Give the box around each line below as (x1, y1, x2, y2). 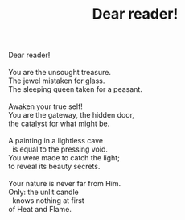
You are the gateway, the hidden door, (8, 110, 135, 120)
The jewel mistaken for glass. (8, 76, 105, 85)
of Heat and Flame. (8, 205, 72, 214)
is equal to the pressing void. (11, 144, 109, 154)
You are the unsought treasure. (8, 68, 111, 77)
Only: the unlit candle (8, 187, 79, 197)
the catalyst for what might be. (8, 118, 110, 129)
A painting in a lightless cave (8, 136, 104, 146)
